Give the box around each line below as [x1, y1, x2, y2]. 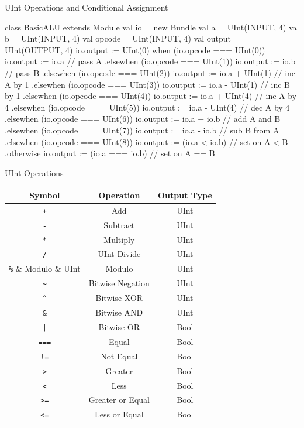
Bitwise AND [95, 306, 143, 319]
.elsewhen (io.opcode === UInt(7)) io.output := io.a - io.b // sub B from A [5, 124, 279, 136]
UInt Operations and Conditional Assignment [5, 1, 168, 13]
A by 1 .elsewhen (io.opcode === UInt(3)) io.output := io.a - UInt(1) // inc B [5, 78, 290, 90]
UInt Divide [98, 248, 141, 260]
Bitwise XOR [95, 292, 143, 304]
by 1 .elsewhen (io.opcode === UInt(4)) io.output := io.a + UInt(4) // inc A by [5, 90, 297, 102]
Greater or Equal [88, 393, 150, 406]
